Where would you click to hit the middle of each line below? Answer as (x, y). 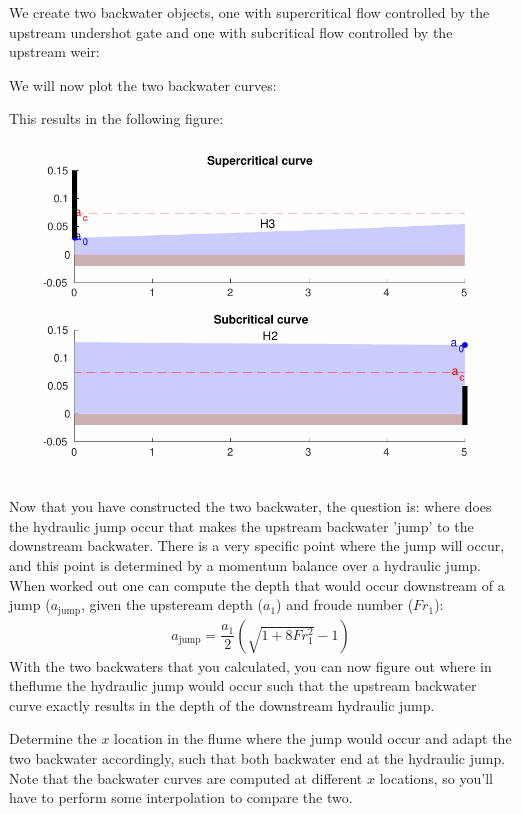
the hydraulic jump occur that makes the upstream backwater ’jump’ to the (241, 525)
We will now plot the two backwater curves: (143, 84)
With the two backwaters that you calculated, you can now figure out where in (250, 665)
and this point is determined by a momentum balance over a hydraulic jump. (245, 564)
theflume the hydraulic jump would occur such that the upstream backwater (243, 685)
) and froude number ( (345, 604)
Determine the (53, 738)
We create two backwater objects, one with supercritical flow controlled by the (249, 12)
